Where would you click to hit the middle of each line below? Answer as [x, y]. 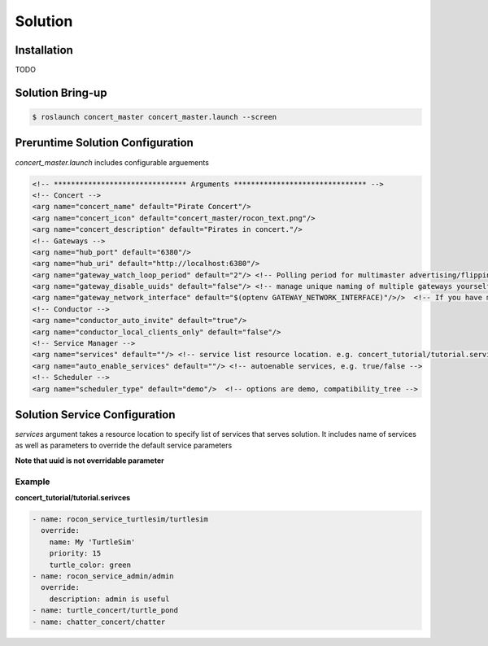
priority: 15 [75, 554]
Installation [44, 50]
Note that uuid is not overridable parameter [89, 460]
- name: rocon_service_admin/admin [103, 576]
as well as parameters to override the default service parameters [124, 445]
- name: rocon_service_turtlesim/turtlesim [120, 519]
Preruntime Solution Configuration [105, 143]
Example [33, 482]
